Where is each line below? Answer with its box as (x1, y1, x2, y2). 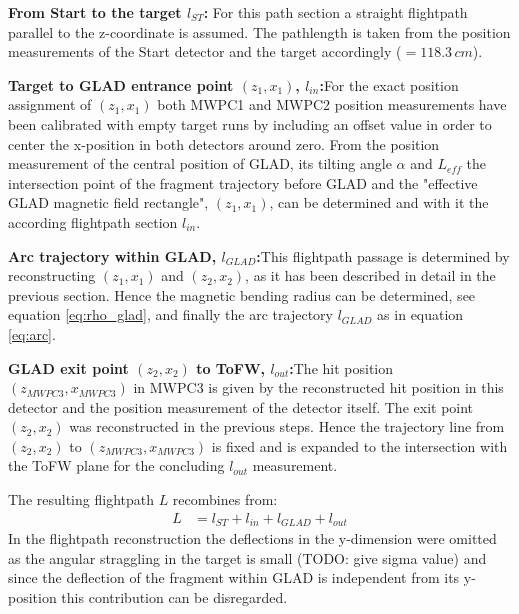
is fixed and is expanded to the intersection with (211, 435, 508, 456)
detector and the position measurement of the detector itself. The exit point (8, 396, 474, 417)
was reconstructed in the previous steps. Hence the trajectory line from (69, 416, 505, 437)
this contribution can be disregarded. (61, 586, 288, 607)
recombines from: (172, 489, 278, 510)
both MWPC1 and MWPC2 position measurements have (157, 94, 507, 115)
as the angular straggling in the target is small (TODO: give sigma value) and (8, 547, 487, 568)
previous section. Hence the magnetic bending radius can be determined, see (8, 284, 476, 305)
